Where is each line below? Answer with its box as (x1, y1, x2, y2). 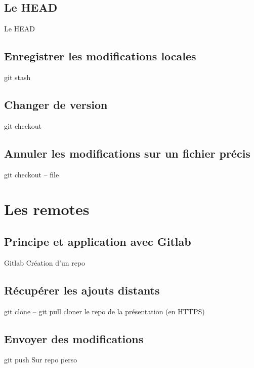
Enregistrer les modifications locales (4, 48, 196, 64)
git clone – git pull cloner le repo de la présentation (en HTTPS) (4, 306, 205, 316)
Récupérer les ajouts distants (4, 282, 160, 298)
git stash (4, 72, 31, 82)
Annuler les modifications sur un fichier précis (4, 145, 250, 161)
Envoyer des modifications (4, 330, 144, 346)
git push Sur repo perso (4, 354, 77, 365)
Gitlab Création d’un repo (4, 257, 86, 268)
